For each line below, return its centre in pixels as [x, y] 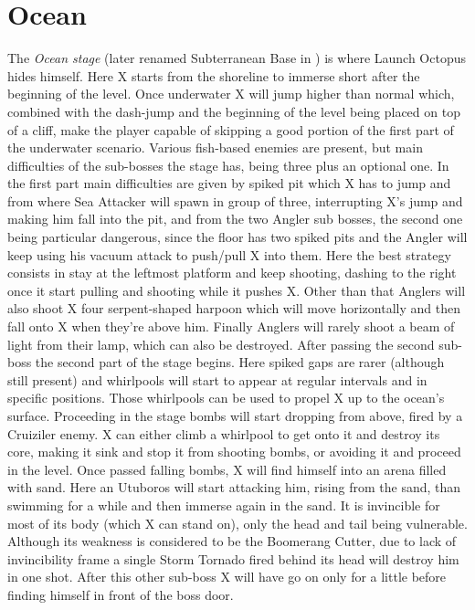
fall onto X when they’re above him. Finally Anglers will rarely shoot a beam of [231, 326]
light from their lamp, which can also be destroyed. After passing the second [221, 344]
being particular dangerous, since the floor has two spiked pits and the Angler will [237, 237]
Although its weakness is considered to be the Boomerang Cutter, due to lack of [232, 541]
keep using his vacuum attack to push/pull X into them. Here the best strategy [229, 254]
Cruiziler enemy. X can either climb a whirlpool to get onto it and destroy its [224, 433]
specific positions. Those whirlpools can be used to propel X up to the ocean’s [226, 398]
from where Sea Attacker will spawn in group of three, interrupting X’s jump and [235, 200]
